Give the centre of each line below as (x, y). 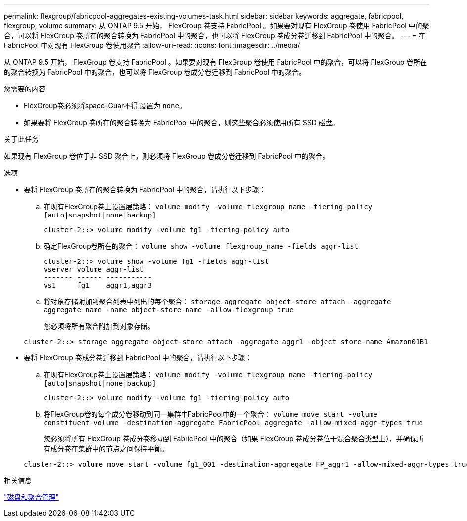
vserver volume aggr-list (94, 269)
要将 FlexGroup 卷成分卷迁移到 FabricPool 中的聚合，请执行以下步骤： (138, 358)
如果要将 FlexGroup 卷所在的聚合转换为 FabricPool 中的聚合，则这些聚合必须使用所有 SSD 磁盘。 (182, 122)
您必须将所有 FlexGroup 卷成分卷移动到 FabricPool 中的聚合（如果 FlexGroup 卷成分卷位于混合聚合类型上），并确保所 (234, 439)
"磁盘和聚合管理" (32, 497)
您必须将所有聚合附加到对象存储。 (99, 326)
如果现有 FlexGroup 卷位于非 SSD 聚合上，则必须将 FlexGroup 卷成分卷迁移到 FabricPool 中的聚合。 (167, 156)
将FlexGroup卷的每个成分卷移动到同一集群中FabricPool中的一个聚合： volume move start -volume (210, 414)
